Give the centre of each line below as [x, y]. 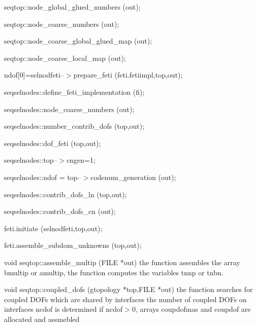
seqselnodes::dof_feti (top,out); [53, 143]
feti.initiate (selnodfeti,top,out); [53, 228]
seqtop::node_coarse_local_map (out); [65, 58]
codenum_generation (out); [133, 177]
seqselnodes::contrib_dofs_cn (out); [60, 211]
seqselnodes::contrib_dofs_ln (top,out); [66, 194]
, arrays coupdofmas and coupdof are [193, 309]
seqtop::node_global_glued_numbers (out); [72, 7]
